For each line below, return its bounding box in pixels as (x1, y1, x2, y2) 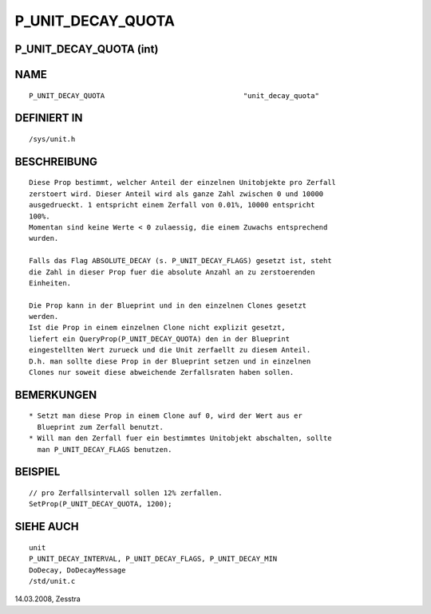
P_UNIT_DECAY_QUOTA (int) (14, 42, 159, 56)
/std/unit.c (29, 577, 76, 585)
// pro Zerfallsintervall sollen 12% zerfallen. (29, 489, 223, 498)
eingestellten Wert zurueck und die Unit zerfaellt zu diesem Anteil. (29, 345, 311, 355)
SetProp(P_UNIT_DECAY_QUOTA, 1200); (29, 499, 172, 509)
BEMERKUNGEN (14, 388, 97, 402)
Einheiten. (29, 278, 72, 287)
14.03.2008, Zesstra (14, 594, 81, 604)
